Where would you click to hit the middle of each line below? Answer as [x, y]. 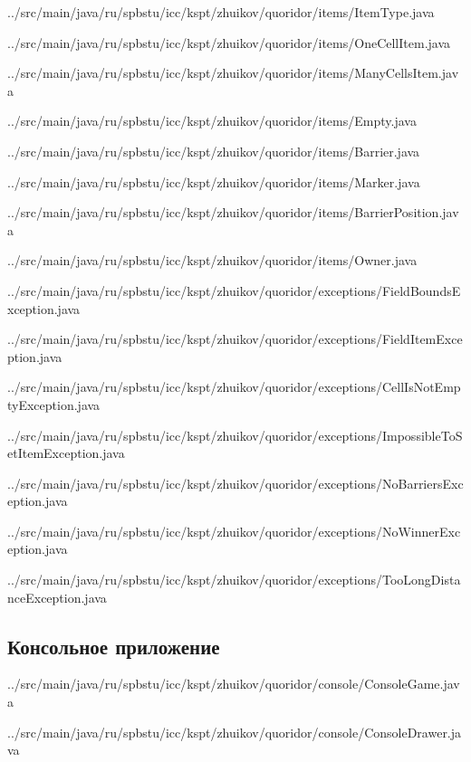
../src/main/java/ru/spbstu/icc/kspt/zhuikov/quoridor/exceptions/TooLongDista [234, 580]
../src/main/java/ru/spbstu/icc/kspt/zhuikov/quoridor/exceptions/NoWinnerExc [234, 531]
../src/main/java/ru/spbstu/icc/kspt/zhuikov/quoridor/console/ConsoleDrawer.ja [235, 732]
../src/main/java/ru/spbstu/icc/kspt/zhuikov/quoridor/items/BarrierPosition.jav [233, 212]
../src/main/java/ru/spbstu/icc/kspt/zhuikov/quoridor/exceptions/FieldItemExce [235, 339]
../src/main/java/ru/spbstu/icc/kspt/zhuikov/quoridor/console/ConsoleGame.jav [234, 684]
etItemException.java [66, 453]
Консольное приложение [114, 646]
